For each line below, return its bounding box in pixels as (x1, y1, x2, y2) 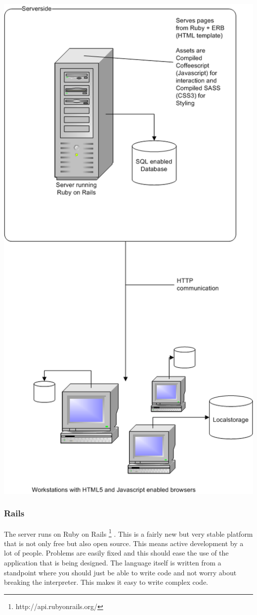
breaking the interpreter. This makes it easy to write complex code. (4, 577, 208, 587)
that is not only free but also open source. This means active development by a (4, 538, 244, 548)
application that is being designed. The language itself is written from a (4, 557, 221, 567)
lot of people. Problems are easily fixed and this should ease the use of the (4, 548, 229, 558)
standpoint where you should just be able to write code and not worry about (4, 567, 237, 577)
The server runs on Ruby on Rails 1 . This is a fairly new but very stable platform (4, 527, 253, 539)
